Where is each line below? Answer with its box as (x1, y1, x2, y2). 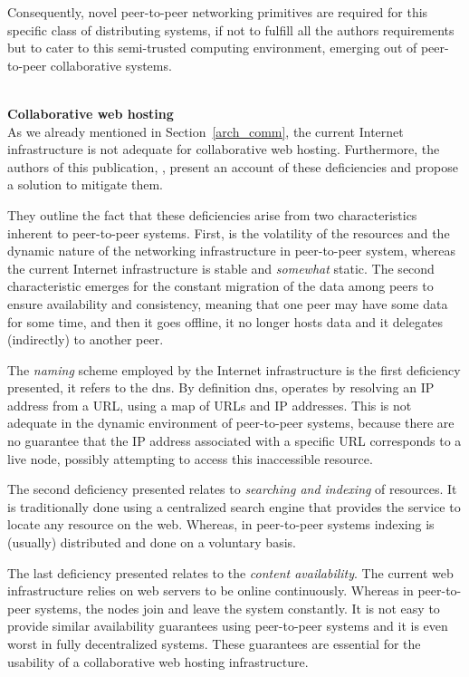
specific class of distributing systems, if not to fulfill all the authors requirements (7, 20, 455, 39)
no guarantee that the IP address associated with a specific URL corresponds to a (7, 431, 462, 450)
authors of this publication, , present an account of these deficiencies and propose (7, 157, 458, 176)
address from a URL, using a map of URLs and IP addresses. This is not (7, 395, 412, 414)
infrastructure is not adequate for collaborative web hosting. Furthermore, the (7, 140, 440, 159)
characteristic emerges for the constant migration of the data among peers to (7, 276, 434, 295)
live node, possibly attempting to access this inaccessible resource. (7, 449, 373, 468)
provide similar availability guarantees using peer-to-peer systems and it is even (7, 616, 448, 635)
